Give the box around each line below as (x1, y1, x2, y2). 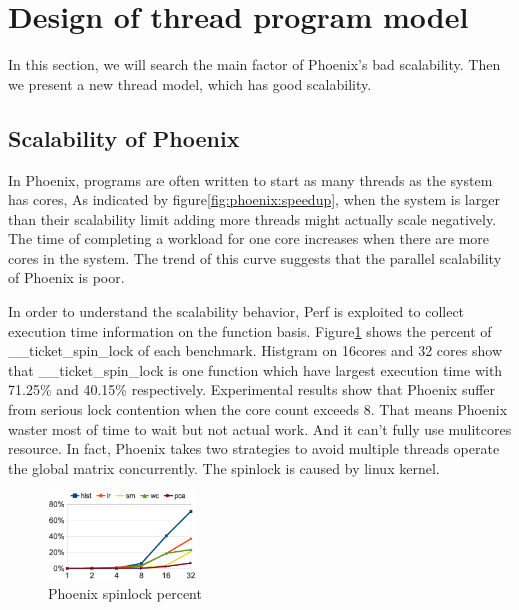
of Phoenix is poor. (8, 267, 125, 288)
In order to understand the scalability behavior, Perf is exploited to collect (8, 301, 465, 322)
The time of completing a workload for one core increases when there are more (8, 228, 490, 249)
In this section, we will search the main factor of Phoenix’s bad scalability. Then (8, 54, 501, 75)
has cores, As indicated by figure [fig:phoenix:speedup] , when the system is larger (8, 189, 500, 210)
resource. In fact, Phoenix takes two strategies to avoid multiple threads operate (8, 438, 500, 459)
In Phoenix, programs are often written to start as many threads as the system (8, 169, 493, 190)
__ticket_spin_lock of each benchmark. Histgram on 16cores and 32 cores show (8, 340, 502, 361)
